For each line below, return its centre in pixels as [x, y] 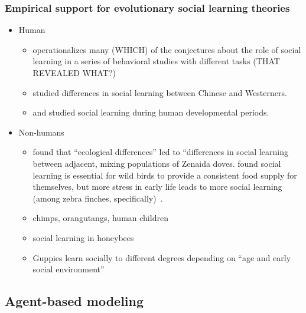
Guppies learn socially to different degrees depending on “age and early [162, 257]
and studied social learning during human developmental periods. [151, 112]
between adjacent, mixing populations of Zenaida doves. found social [157, 163]
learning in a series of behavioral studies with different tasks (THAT [156, 61]
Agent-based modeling [74, 301]
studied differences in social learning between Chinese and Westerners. [160, 92]
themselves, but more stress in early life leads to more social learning [157, 187]
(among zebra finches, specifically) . [98, 198]
